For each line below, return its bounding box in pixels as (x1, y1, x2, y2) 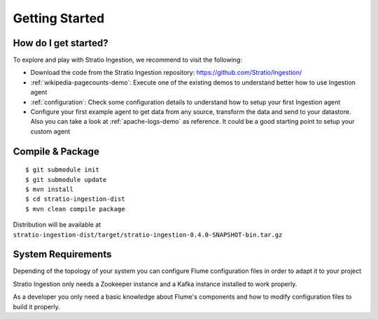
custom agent (30, 127, 71, 136)
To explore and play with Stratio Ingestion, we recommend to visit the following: (13, 56, 243, 64)
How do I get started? (13, 37, 108, 49)
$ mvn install (25, 185, 73, 193)
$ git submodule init (25, 166, 99, 174)
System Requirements (13, 248, 112, 260)
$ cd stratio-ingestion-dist (25, 195, 125, 203)
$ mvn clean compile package (25, 205, 125, 213)
